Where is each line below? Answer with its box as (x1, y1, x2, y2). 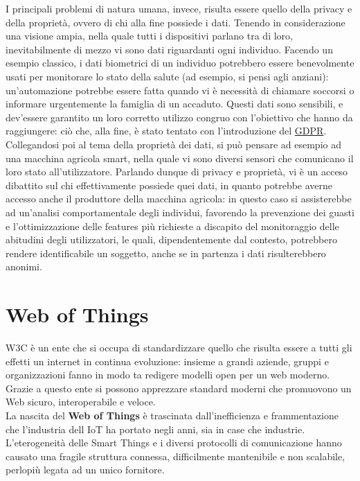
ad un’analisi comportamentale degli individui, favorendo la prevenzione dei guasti (6, 204, 354, 219)
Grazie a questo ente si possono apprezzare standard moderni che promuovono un (6, 381, 352, 395)
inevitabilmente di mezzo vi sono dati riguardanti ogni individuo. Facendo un (6, 42, 333, 56)
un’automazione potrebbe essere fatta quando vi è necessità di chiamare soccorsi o (6, 82, 354, 97)
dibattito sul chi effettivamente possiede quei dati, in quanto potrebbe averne (6, 177, 333, 192)
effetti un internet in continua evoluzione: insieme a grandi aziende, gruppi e (6, 353, 329, 368)
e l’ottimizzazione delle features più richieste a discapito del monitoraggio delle (6, 218, 339, 233)
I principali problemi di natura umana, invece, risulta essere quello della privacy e (6, 1, 352, 15)
